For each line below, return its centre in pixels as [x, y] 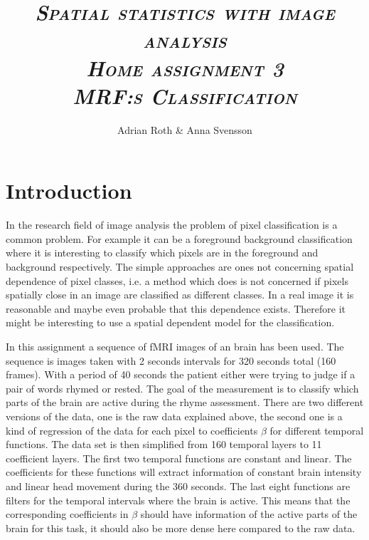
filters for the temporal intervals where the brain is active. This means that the [178, 500]
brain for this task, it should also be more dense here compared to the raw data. [181, 528]
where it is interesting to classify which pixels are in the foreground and [162, 253]
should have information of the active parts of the [249, 514]
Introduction [69, 191]
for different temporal [317, 430]
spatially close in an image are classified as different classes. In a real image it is [180, 295]
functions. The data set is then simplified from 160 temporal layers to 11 [164, 444]
